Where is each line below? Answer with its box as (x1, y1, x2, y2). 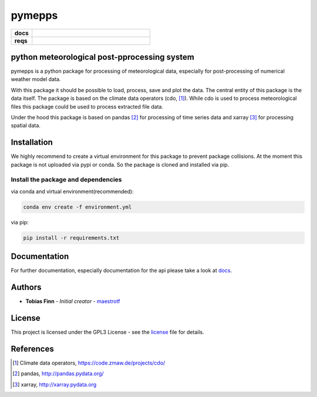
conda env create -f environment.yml (23, 203, 132, 210)
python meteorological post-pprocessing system (11, 52, 195, 62)
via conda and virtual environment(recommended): (11, 188, 134, 195)
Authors (11, 282, 42, 292)
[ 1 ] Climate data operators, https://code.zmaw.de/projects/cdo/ (12, 359, 166, 366)
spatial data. (11, 122, 41, 129)
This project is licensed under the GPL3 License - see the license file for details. (11, 329, 205, 336)
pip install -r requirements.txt (23, 234, 120, 241)
